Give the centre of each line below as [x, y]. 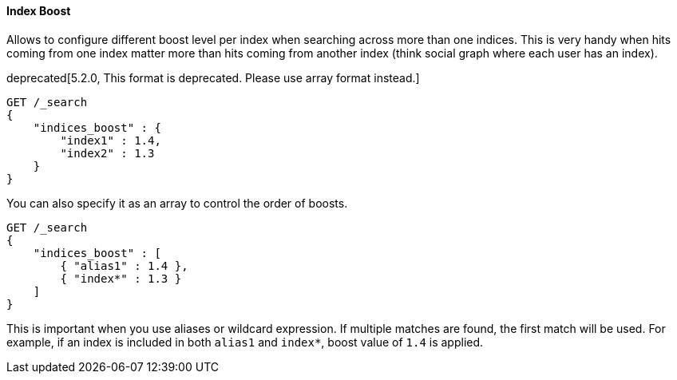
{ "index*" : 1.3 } [121, 278]
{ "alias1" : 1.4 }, [124, 265]
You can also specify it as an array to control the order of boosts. [177, 203]
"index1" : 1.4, [111, 140]
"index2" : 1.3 [107, 153]
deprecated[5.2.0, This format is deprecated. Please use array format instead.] [213, 77]
